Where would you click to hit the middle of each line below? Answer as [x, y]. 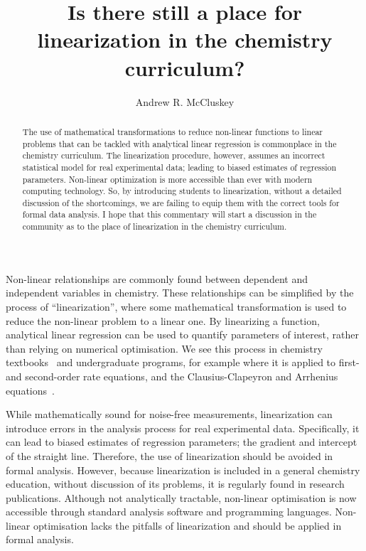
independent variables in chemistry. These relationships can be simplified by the [180, 293]
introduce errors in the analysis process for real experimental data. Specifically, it [183, 428]
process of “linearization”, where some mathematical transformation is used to [176, 306]
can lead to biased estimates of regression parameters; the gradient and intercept [182, 442]
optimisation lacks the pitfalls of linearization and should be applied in [187, 525]
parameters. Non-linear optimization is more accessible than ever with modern [167, 179]
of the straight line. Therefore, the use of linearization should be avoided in [169, 455]
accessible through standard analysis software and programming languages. [169, 512]
